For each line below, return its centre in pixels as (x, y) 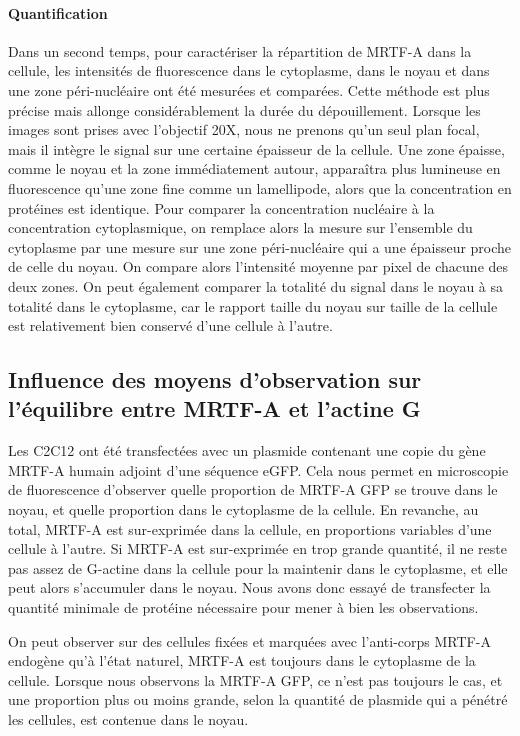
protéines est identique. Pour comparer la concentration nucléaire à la (221, 207)
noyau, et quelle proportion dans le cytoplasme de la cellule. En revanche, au (243, 509)
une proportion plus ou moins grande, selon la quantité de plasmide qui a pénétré (258, 699)
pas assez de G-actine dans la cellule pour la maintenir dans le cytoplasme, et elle (258, 567)
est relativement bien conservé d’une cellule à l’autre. (170, 325)
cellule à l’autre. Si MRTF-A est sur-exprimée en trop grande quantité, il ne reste (257, 548)
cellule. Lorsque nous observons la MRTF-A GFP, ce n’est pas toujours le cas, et (255, 679)
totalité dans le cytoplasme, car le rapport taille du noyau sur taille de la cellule (253, 305)
